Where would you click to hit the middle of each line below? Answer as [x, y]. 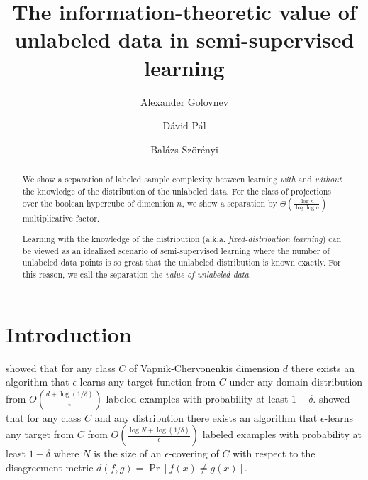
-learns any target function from [146, 382]
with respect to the [274, 453]
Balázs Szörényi [184, 149]
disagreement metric [50, 467]
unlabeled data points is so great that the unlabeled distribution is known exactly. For [182, 262]
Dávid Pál [184, 125]
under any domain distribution [296, 382]
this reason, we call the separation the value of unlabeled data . [137, 274]
